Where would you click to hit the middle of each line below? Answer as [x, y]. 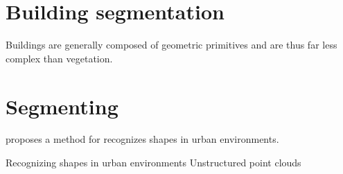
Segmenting [62, 106]
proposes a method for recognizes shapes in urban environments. [142, 139]
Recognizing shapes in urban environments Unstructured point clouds [153, 163]
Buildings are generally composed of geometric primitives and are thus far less [171, 45]
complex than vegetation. [59, 58]
